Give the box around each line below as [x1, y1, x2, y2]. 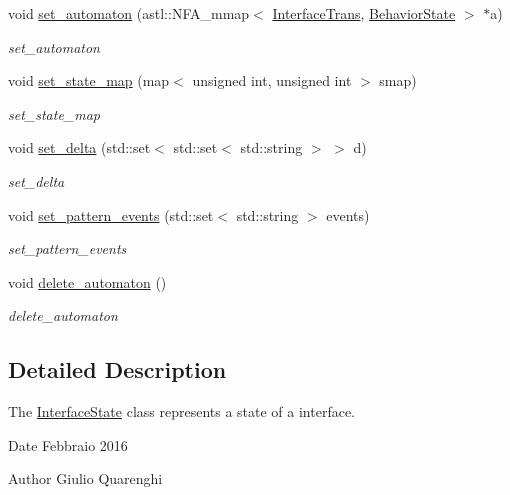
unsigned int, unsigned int [192, 70, 352, 91]
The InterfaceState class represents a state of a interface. [8, 401, 356, 422]
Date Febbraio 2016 [8, 434, 128, 455]
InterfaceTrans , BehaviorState [272, 3, 456, 23]
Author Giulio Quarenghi [8, 468, 163, 489]
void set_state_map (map [8, 70, 170, 91]
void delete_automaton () [8, 271, 167, 292]
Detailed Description [8, 354, 227, 385]
